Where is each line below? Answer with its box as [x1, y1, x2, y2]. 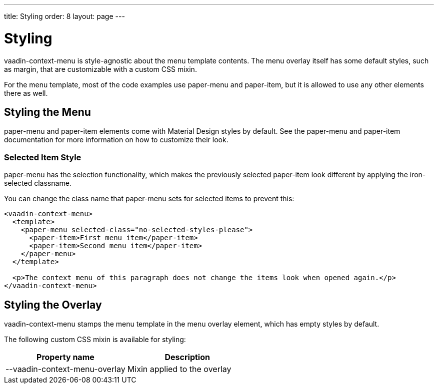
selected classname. [4, 179, 71, 188]
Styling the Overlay [4, 298, 102, 311]
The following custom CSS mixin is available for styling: [4, 335, 186, 344]
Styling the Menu [4, 105, 91, 118]
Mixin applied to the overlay [127, 364, 231, 374]
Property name [36, 352, 94, 362]
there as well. [4, 88, 48, 97]
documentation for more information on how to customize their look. [4, 135, 228, 144]
